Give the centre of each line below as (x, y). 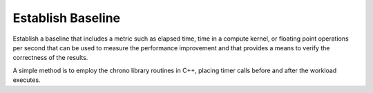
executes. (27, 80)
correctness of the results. (50, 58)
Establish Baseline (67, 18)
